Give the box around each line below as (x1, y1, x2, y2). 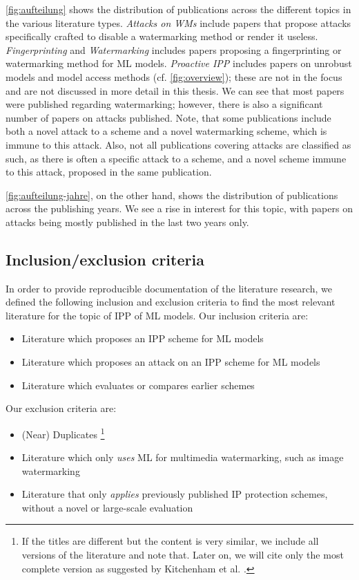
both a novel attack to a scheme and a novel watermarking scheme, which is (6, 124, 327, 138)
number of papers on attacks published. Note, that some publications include (6, 110, 331, 124)
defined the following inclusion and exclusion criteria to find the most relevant (6, 294, 336, 309)
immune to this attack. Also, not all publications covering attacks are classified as (6, 137, 351, 151)
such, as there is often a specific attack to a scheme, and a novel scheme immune (6, 151, 347, 165)
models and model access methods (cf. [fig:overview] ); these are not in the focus (6, 69, 342, 84)
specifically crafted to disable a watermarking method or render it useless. (6, 29, 318, 44)
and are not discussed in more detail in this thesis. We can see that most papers (6, 83, 345, 97)
